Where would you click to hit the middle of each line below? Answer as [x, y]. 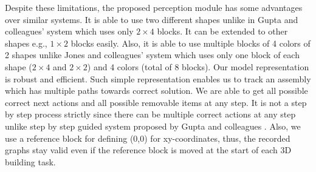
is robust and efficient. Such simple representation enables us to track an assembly [158, 78]
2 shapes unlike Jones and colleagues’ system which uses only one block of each [152, 55]
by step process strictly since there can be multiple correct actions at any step [150, 114]
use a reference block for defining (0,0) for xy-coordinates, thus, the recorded [148, 138]
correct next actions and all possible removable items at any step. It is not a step [156, 102]
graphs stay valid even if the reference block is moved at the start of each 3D [148, 150]
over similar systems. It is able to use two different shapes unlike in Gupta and [152, 19]
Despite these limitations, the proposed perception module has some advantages [154, 7]
